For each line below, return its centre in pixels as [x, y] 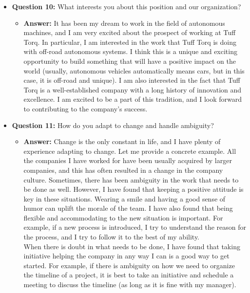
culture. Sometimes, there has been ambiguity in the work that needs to [131, 179]
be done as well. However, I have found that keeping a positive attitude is [134, 189]
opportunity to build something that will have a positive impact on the [130, 61]
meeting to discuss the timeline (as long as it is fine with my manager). [130, 284]
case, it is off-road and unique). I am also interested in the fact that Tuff [132, 80]
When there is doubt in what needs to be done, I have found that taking [132, 246]
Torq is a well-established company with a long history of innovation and [133, 89]
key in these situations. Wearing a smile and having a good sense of [125, 198]
